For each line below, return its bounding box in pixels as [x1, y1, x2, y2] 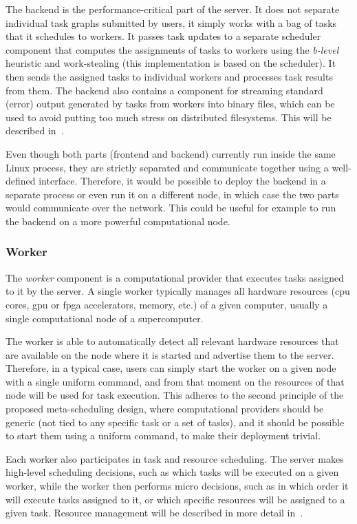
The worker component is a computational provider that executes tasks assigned [6, 270, 345, 284]
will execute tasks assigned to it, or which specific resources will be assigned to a [6, 492, 345, 506]
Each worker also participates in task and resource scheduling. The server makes [6, 451, 344, 465]
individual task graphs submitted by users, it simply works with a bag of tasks [6, 15, 337, 30]
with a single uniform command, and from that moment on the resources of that [6, 374, 345, 388]
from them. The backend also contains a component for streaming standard [6, 83, 323, 97]
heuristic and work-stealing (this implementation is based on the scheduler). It [6, 56, 336, 70]
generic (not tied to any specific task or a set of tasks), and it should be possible [6, 415, 345, 429]
